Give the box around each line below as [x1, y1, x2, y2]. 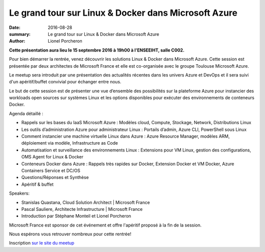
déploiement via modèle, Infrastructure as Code [21, 140, 118, 146]
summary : [9, 31, 31, 37]
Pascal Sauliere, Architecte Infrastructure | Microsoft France [21, 206, 143, 212]
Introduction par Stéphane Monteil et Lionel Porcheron [21, 213, 132, 219]
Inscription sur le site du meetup [9, 240, 75, 246]
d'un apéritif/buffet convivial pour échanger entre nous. [9, 79, 122, 85]
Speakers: [9, 190, 29, 196]
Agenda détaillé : [9, 110, 44, 116]
